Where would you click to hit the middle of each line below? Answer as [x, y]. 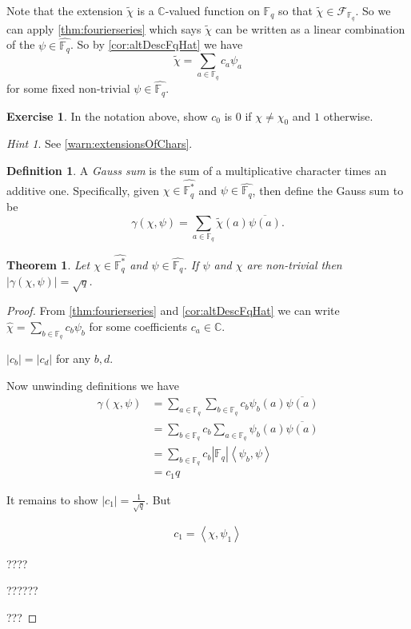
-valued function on [212, 10]
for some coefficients [138, 326]
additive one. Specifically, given [83, 190]
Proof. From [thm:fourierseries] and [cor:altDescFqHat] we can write [173, 311]
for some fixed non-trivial [68, 88]
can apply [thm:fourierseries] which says [104, 28]
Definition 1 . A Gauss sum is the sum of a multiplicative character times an [197, 170]
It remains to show [52, 499]
